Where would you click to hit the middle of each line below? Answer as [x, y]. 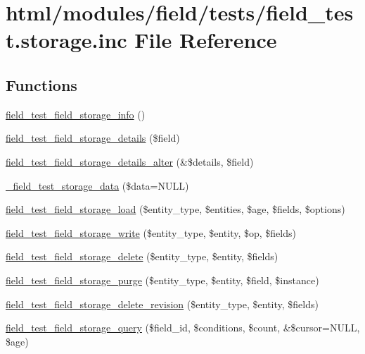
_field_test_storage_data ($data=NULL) [97, 185]
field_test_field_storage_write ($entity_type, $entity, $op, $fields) [151, 232]
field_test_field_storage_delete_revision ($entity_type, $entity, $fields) [162, 304]
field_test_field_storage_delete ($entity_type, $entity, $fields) [142, 256]
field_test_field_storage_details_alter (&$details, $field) [130, 161]
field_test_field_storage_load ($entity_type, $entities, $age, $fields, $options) [175, 209]
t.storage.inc [66, 40]
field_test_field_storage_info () [76, 114]
